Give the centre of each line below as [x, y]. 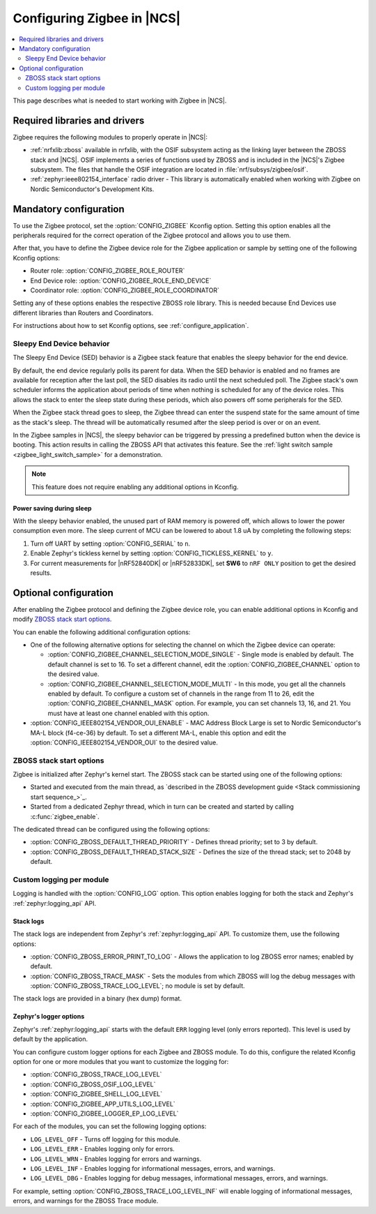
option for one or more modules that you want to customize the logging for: [121, 1062]
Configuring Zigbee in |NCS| [97, 18]
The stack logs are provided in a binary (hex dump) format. [97, 998]
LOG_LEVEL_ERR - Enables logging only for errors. [103, 1149]
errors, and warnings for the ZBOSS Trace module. [86, 1201]
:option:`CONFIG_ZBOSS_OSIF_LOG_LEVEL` [93, 1084]
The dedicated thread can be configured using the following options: [111, 830]
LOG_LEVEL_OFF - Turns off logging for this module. [105, 1139]
